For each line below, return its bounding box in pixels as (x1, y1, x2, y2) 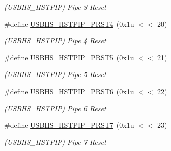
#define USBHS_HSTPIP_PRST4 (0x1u (4, 18, 134, 29)
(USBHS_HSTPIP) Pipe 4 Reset (4, 35, 106, 46)
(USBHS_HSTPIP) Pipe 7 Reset (4, 136, 106, 147)
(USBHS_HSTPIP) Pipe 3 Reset (4, 2, 106, 12)
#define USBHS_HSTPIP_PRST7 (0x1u (4, 120, 134, 130)
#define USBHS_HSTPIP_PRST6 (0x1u (4, 86, 134, 96)
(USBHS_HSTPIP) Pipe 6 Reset (4, 103, 106, 113)
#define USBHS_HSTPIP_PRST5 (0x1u (4, 52, 134, 62)
